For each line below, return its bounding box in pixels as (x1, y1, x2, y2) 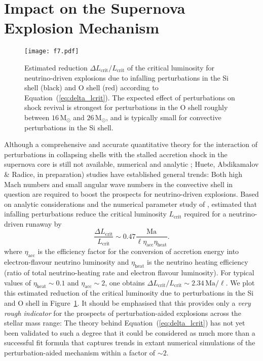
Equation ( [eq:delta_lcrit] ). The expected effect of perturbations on (24, 92, 235, 102)
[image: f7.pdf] (24, 48, 79, 55)
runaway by (25, 218, 62, 229)
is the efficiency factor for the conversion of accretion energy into (37, 246, 239, 257)
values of (4, 277, 31, 287)
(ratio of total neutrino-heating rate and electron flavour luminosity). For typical (4, 267, 254, 277)
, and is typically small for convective (106, 112, 221, 122)
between (24, 112, 50, 122)
